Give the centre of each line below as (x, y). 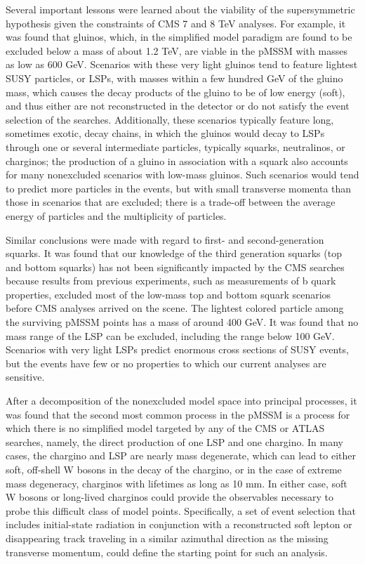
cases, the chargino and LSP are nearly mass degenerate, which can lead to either (181, 455)
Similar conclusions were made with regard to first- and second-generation (165, 239)
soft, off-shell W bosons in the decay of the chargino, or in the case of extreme (174, 469)
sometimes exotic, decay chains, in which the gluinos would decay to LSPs (165, 133)
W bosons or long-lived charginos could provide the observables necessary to (170, 497)
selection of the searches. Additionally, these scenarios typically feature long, (170, 119)
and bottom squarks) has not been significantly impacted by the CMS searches (175, 267)
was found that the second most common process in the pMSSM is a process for (178, 414)
